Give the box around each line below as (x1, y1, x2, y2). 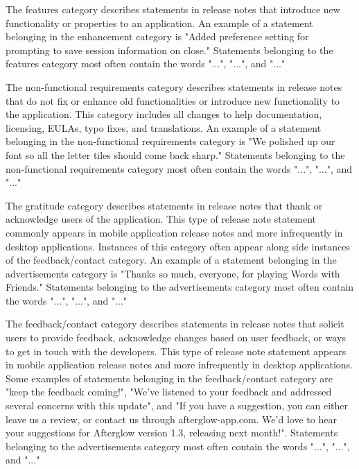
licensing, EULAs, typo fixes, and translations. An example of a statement (6, 120, 322, 135)
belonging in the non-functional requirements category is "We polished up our (6, 134, 335, 148)
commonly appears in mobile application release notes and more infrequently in (6, 225, 343, 239)
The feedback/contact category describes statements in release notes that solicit (6, 316, 344, 331)
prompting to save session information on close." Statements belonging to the (6, 42, 333, 57)
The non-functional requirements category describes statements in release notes (6, 79, 342, 94)
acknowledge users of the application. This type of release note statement (6, 212, 317, 226)
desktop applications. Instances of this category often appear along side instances (6, 239, 350, 253)
